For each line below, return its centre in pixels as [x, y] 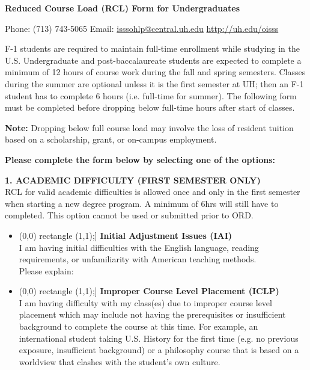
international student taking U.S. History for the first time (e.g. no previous [159, 338]
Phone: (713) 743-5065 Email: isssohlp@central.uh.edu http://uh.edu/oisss [142, 28]
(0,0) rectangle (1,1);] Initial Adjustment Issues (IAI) [126, 235]
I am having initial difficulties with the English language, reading [139, 247]
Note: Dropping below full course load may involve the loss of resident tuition [149, 127]
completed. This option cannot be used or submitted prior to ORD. [129, 215]
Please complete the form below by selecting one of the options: [140, 159]
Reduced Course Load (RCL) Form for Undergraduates [122, 8]
